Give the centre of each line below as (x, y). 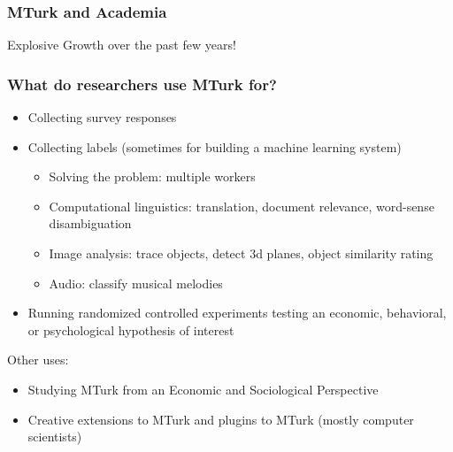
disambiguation (90, 223)
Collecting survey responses (102, 117)
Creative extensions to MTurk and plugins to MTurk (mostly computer (221, 419)
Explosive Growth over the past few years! (122, 45)
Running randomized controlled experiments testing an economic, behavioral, (237, 313)
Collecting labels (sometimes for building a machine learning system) (215, 146)
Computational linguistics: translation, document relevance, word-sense (242, 206)
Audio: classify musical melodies (136, 283)
